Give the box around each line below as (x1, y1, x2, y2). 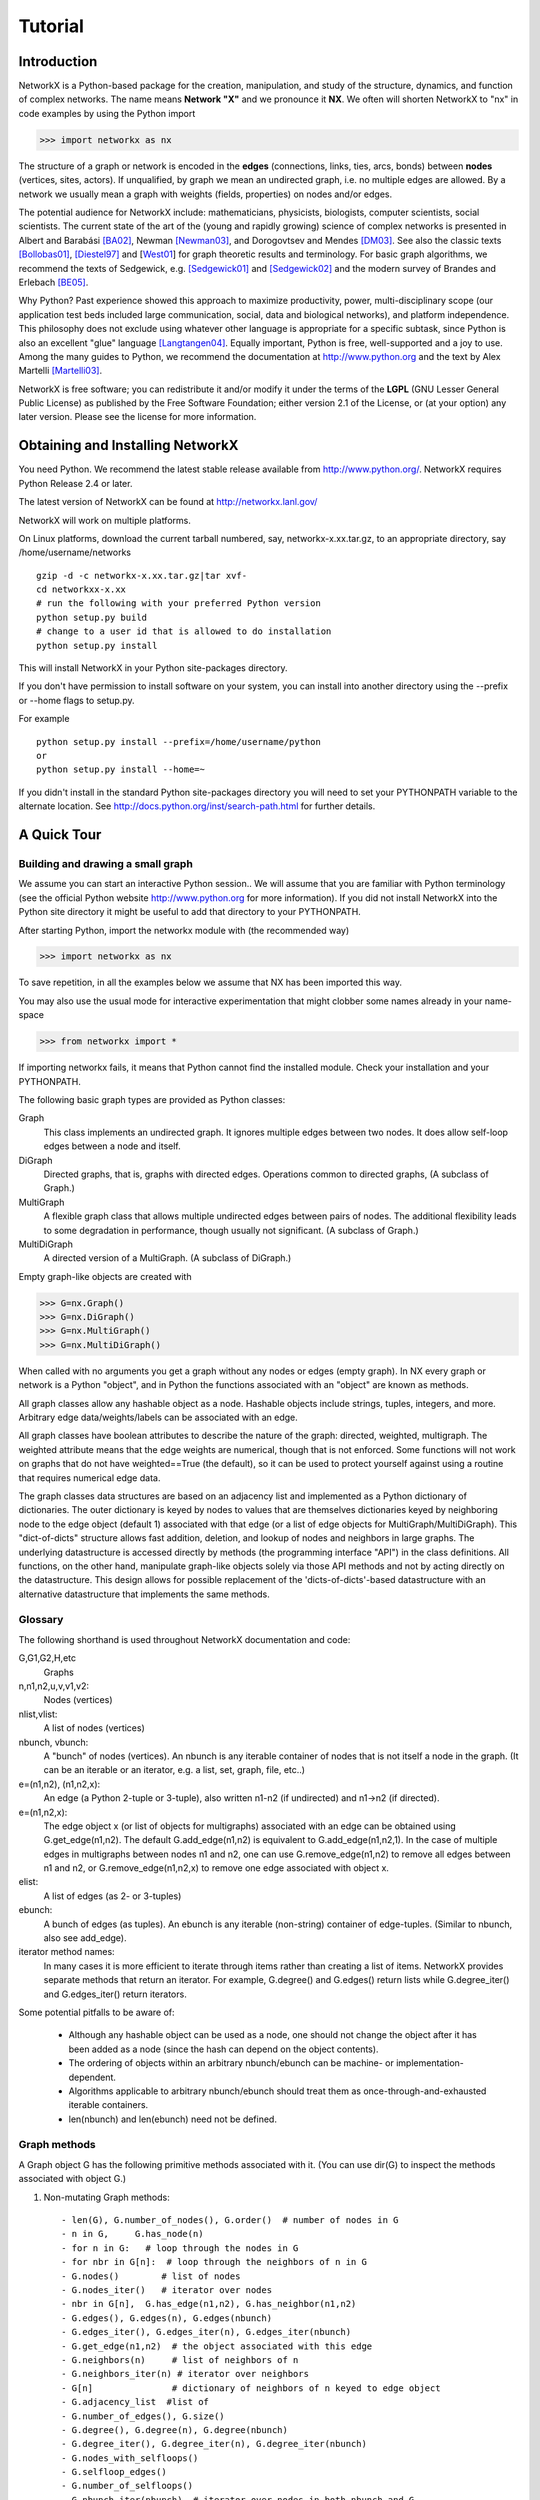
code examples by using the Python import (18, 107, 196, 119)
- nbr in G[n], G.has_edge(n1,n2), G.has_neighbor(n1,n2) (61, 2298, 357, 2310)
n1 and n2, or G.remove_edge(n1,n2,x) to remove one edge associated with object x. (43, 1862, 390, 1874)
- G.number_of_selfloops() (61, 2480, 194, 2492)
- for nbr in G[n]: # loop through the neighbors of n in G (61, 2256, 367, 2268)
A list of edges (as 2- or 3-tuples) (43, 1890, 182, 1902)
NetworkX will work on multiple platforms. (18, 514, 192, 526)
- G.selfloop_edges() (61, 2466, 167, 2478)
